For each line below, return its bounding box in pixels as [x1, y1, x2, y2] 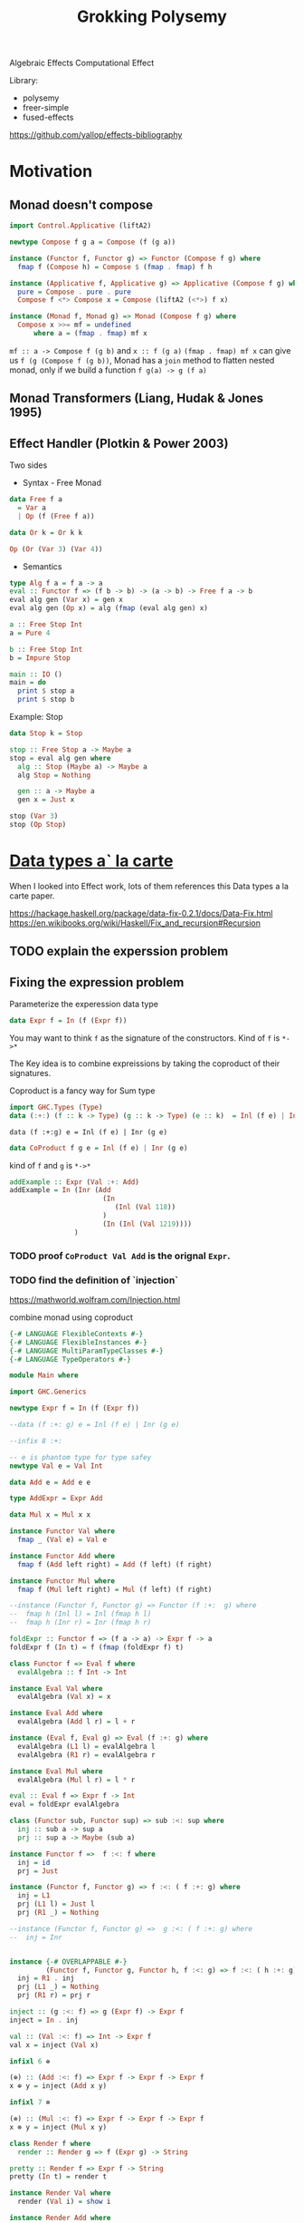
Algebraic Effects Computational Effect [9, 57, 155, 69]
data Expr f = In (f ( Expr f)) [9, 1016, 128, 1025]
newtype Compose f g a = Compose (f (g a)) [9, 238, 176, 247]
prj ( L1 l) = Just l [17, 1899, 95, 1909]
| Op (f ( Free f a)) [17, 511, 95, 520]
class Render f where [9, 2139, 91, 2148]
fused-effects [22, 112, 74, 123]
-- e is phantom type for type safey [9, 1452, 152, 1461]
